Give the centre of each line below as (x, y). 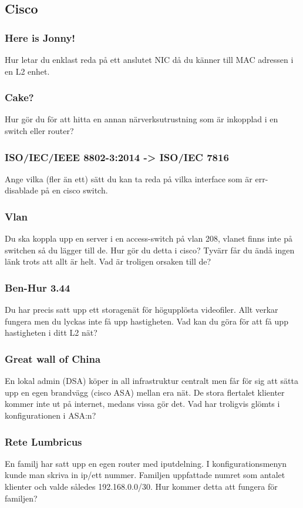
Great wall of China (53, 358)
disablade (21, 190)
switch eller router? (39, 131)
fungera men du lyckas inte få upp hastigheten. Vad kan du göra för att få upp (147, 321)
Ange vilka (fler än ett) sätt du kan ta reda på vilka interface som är (129, 178)
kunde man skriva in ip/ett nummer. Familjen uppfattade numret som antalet (145, 475)
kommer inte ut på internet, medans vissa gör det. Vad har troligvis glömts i (142, 404)
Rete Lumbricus (43, 441)
